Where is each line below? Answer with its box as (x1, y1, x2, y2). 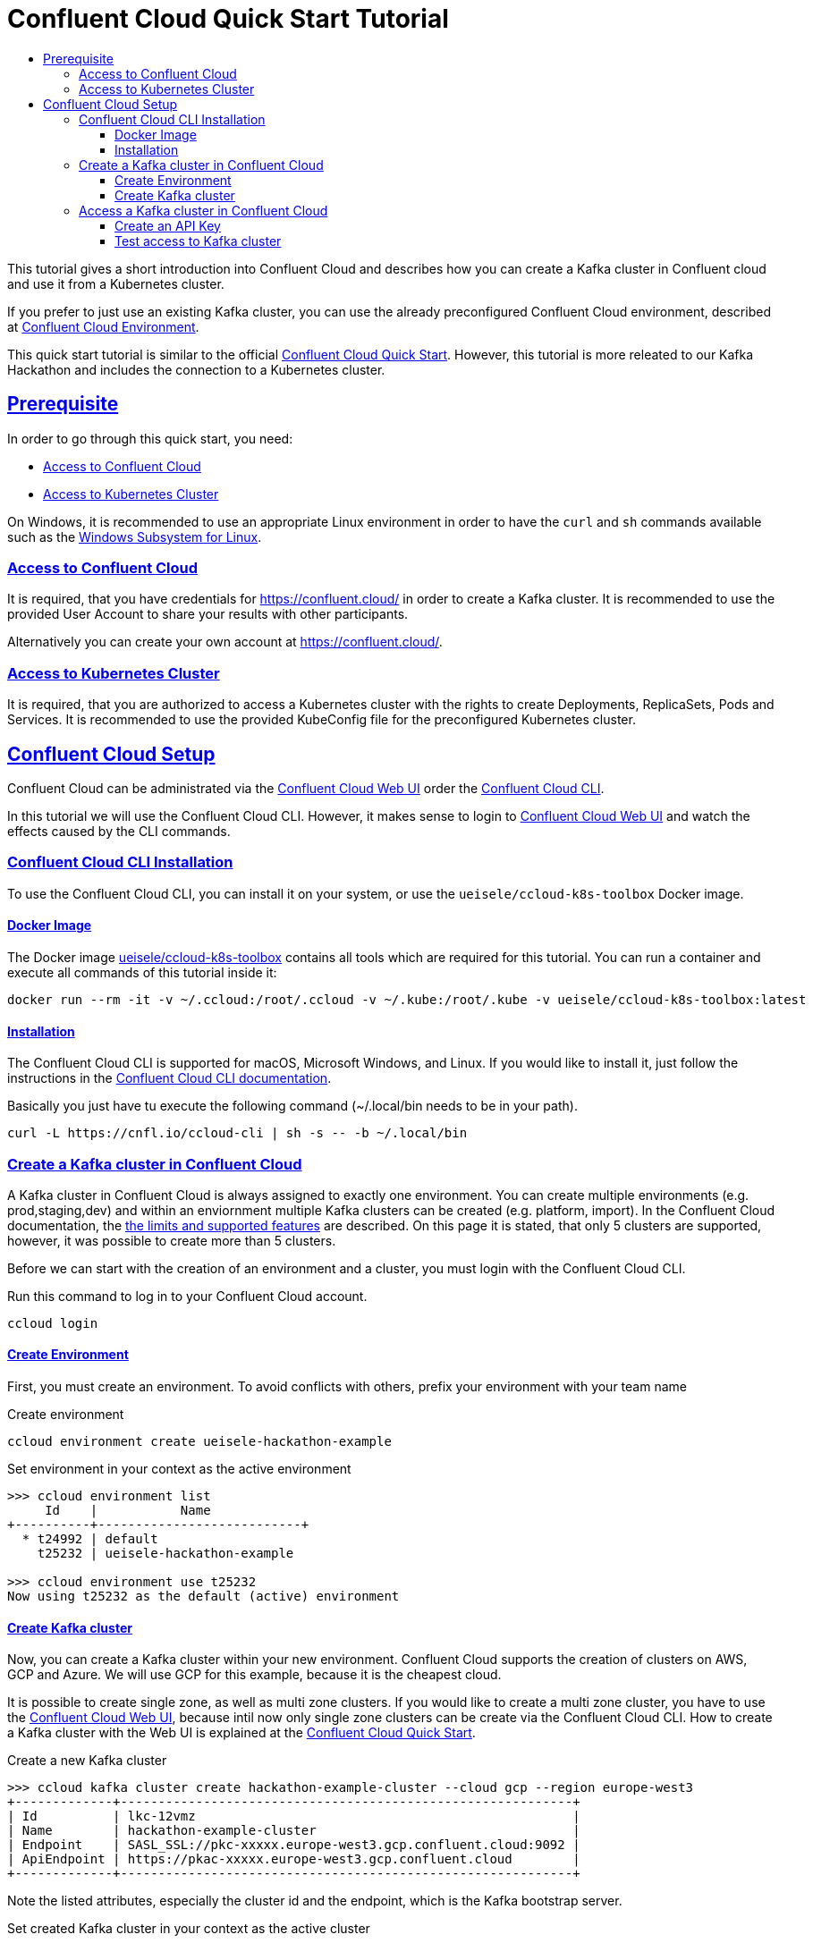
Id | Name (45, 1503, 211, 1518)
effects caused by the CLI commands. (7, 823, 231, 839)
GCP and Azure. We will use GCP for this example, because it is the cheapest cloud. (7, 1667, 502, 1683)
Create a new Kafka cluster (7, 1753, 167, 1769)
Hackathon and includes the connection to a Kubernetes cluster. (7, 361, 385, 377)
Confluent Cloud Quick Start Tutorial (7, 4, 449, 34)
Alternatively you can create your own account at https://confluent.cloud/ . (7, 634, 443, 650)
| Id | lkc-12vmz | (7, 1809, 580, 1824)
